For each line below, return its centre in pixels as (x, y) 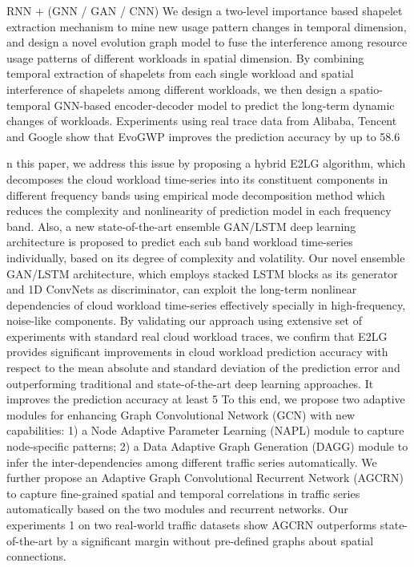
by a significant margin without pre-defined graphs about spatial (215, 540)
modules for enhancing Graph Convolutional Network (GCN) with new (181, 414)
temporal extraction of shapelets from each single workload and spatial (180, 73)
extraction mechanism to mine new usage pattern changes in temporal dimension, (207, 26)
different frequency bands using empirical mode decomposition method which (196, 194)
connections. (36, 556)
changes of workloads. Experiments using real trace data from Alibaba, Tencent (202, 121)
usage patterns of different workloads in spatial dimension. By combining (185, 57)
